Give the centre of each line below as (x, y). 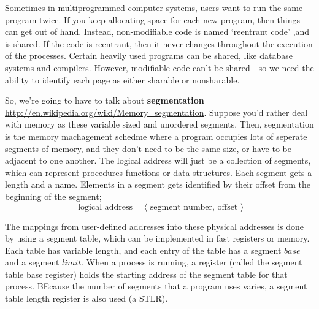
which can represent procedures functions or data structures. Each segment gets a (159, 172)
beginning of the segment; (53, 196)
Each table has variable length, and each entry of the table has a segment (143, 250)
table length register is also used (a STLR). (86, 298)
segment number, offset (194, 207)
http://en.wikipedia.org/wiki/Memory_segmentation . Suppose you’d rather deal (156, 112)
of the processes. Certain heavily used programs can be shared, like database (149, 55)
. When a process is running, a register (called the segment (192, 262)
